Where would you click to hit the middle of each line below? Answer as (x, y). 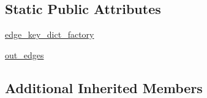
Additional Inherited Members (104, 87)
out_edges (24, 54)
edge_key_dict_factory (50, 34)
